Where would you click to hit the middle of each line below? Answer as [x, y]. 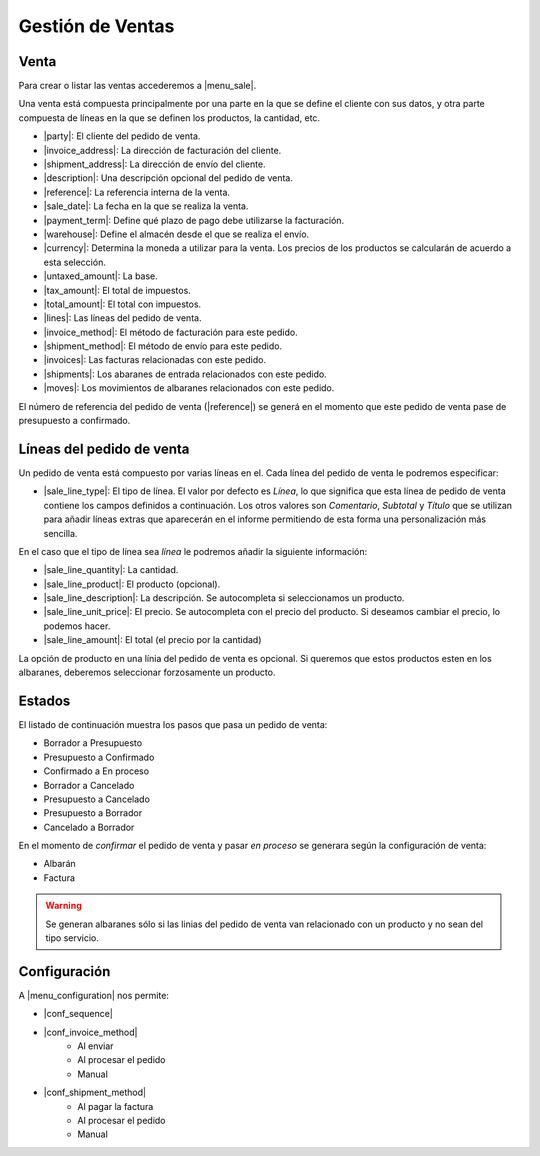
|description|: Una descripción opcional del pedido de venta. [168, 178]
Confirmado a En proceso [96, 771]
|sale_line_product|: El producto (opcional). [132, 584]
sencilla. [60, 533]
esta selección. [75, 262]
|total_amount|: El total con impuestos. [122, 304]
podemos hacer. [77, 626]
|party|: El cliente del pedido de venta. [122, 136]
